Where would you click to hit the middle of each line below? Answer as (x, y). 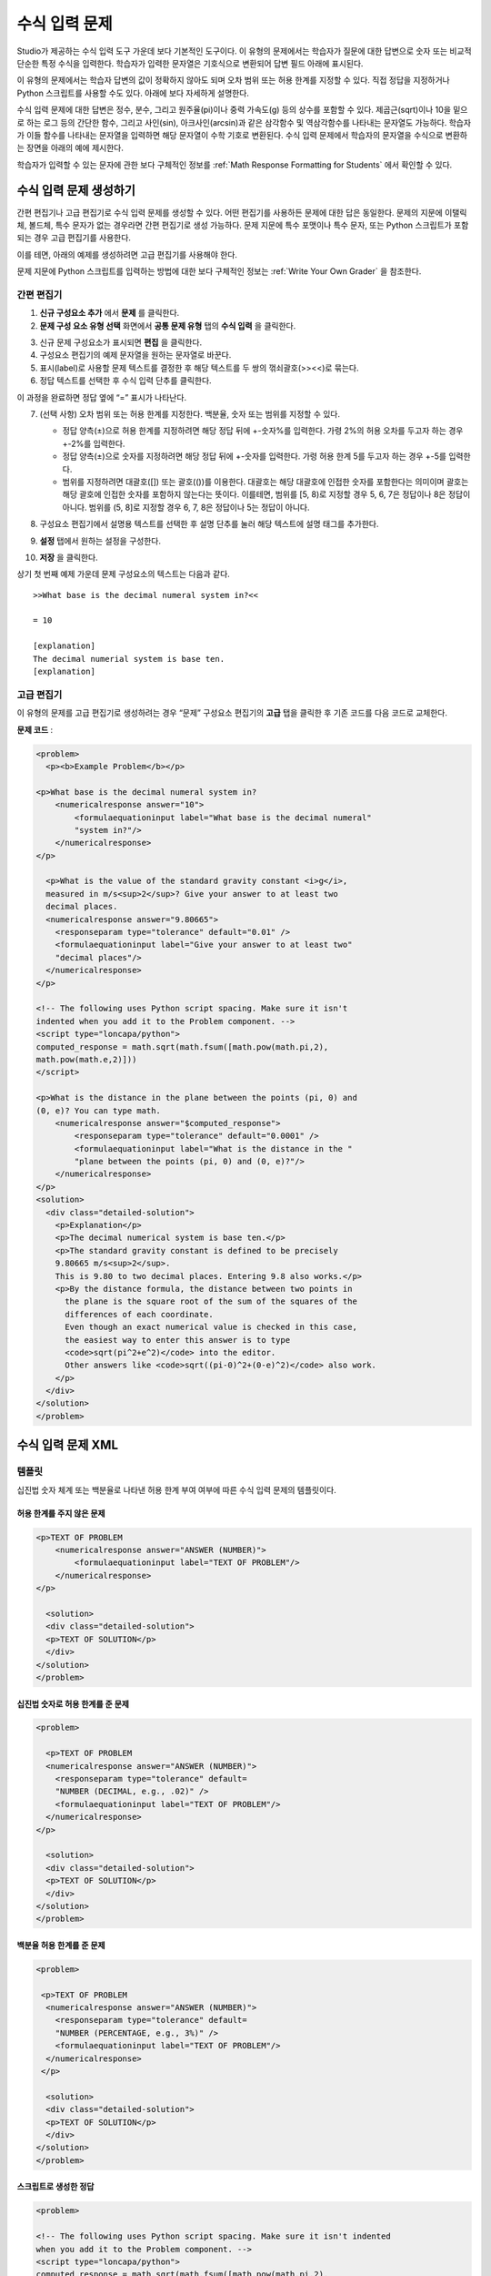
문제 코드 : (35, 729)
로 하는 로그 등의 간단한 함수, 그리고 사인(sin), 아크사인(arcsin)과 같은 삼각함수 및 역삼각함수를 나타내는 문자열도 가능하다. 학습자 (244, 122)
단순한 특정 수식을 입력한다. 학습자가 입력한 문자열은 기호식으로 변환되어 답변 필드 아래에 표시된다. (190, 63)
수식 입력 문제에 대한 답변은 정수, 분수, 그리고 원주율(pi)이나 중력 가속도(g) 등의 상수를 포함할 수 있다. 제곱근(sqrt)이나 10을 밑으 (242, 110)
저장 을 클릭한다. (69, 557)
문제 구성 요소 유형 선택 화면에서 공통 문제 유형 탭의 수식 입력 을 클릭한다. (168, 325)
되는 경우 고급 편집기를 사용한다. (74, 238)
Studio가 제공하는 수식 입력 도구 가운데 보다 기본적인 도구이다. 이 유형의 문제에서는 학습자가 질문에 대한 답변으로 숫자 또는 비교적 (244, 51)
